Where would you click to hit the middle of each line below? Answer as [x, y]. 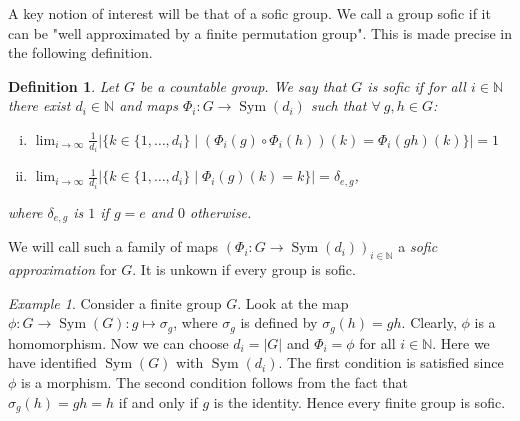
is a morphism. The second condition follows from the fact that [214, 381]
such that [338, 105]
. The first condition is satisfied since [391, 362]
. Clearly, [429, 322]
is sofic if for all [416, 85]
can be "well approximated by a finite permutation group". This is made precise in [260, 32]
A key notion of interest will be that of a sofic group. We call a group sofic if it [249, 13]
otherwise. [220, 211]
